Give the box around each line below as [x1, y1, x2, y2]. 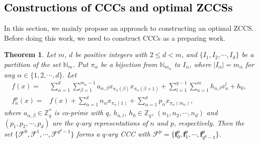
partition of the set [4, 59, 61, 69]
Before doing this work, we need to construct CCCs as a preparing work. [4, 32, 226, 43]
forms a [77, 128, 100, 139]
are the [52, 117, 74, 128]
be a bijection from [100, 59, 158, 69]
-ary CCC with [105, 128, 151, 139]
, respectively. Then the [173, 117, 245, 128]
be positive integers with [75, 49, 148, 60]
